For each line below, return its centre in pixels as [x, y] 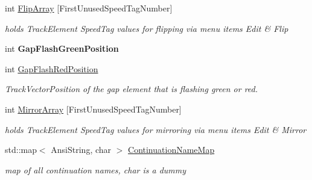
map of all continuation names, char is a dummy [96, 169]
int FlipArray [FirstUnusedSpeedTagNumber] [89, 8]
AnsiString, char [81, 150]
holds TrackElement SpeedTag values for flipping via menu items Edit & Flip [147, 28]
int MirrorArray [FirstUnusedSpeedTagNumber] [93, 109]
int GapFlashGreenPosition [62, 48]
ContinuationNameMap [171, 150]
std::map [21, 150]
